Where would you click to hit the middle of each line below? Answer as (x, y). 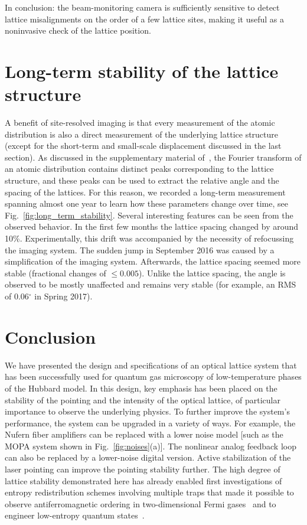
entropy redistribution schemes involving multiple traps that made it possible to (149, 492)
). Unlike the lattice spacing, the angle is (212, 273)
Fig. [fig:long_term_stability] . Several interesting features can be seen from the (149, 215)
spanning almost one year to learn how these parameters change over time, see (147, 203)
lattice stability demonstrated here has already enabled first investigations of (143, 480)
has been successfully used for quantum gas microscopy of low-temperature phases (153, 376)
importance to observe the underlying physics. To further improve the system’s (147, 411)
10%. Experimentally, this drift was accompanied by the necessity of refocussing (149, 238)
